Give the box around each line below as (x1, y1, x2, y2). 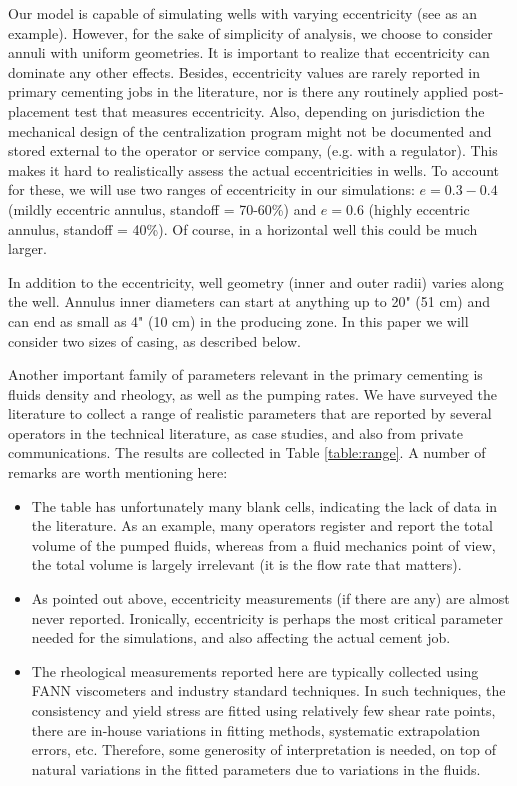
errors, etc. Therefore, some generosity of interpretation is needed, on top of (31, 739, 496, 760)
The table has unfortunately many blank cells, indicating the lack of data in (31, 495, 498, 516)
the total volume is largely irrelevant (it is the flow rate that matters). (31, 554, 462, 575)
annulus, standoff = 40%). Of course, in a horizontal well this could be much (8, 218, 478, 239)
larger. (8, 238, 47, 259)
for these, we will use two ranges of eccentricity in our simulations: (8, 179, 415, 200)
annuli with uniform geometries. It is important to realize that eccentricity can (8, 42, 490, 63)
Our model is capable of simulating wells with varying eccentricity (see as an (8, 3, 478, 23)
